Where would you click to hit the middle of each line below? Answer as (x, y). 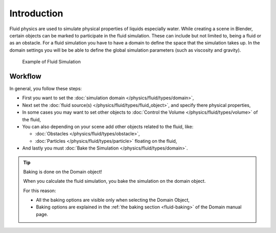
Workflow (26, 76)
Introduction (36, 13)
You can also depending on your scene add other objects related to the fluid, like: (108, 126)
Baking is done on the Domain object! (63, 172)
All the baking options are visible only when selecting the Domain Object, (113, 200)
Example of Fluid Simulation (52, 62)
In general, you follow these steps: (45, 89)
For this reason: (40, 190)
